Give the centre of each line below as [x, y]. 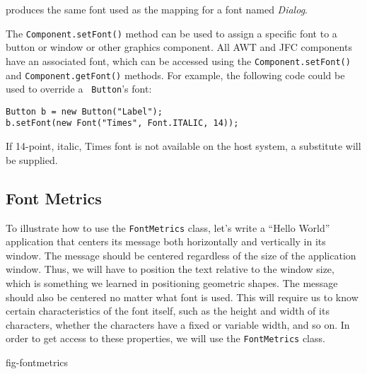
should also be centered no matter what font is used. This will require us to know [182, 297]
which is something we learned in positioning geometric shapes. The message [172, 282]
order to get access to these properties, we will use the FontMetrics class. [165, 338]
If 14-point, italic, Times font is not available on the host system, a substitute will [183, 146]
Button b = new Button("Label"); [84, 111]
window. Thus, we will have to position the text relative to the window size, [170, 269]
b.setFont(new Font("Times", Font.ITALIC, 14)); [122, 123]
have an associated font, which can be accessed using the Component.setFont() [178, 60]
